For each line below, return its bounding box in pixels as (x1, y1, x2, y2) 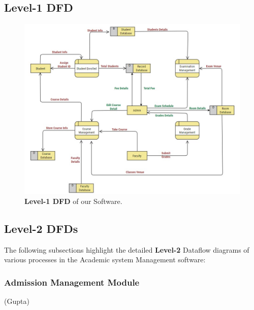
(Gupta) (4, 296, 29, 306)
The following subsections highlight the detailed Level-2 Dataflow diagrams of (4, 244, 249, 255)
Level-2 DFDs (4, 220, 78, 236)
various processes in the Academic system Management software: (4, 254, 206, 265)
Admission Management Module (4, 275, 140, 288)
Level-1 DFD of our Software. (24, 195, 122, 206)
